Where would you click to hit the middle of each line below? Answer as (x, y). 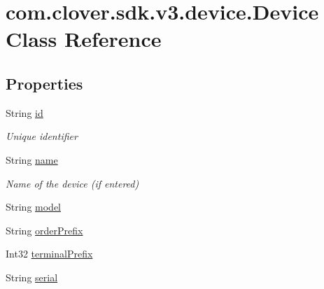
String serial (32, 277)
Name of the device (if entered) (72, 183)
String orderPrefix (44, 230)
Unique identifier (42, 136)
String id (24, 112)
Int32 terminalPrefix (49, 254)
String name (32, 159)
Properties (44, 83)
